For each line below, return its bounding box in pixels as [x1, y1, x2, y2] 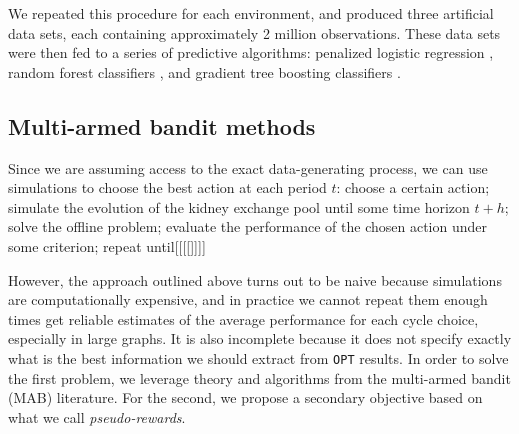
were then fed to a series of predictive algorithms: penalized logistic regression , [8, 42, 494, 63]
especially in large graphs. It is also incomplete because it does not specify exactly [8, 328, 512, 349]
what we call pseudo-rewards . [8, 406, 186, 427]
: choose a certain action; [336, 177, 490, 198]
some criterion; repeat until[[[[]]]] [8, 235, 206, 256]
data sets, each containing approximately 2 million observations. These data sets [8, 22, 501, 43]
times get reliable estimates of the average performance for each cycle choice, [8, 308, 479, 329]
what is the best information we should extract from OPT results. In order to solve [8, 347, 509, 368]
